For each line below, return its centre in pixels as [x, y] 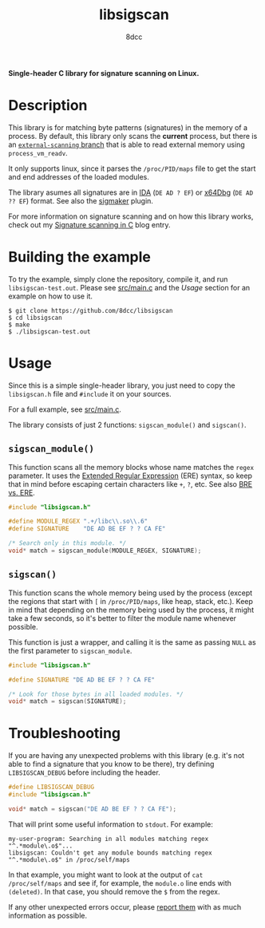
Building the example [80, 257]
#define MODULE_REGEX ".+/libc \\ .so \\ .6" [78, 521]
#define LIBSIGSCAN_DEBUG [51, 788]
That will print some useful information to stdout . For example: [111, 824]
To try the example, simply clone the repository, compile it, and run [118, 279]
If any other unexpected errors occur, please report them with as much [125, 906]
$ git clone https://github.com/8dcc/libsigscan [91, 310]
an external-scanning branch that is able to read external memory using [127, 144]
